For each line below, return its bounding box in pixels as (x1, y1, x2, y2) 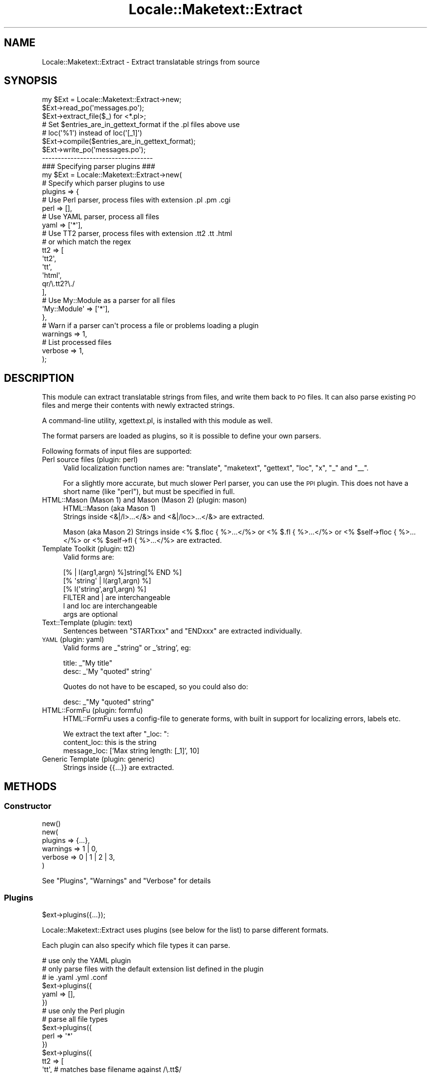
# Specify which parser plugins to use (42, 179, 165, 188)
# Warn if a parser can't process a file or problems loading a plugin (42, 321, 259, 330)
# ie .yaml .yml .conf (42, 973, 108, 982)
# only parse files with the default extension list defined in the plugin (42, 965, 264, 973)
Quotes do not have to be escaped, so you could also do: (63, 682, 248, 691)
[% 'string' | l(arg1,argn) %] (63, 576, 152, 585)
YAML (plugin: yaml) (42, 635, 104, 644)
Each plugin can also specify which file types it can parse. (42, 941, 230, 950)
